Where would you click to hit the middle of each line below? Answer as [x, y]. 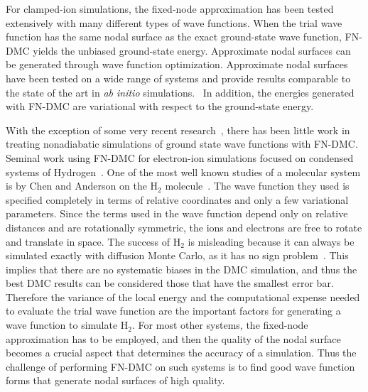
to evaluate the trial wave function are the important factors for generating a [173, 311]
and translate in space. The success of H [93, 241]
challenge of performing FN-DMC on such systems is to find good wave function [180, 366]
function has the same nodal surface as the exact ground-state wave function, [174, 37]
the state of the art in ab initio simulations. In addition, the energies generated [180, 92]
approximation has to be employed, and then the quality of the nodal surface [173, 338]
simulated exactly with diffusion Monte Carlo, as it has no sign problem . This [177, 255]
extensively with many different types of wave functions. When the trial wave [174, 22]
